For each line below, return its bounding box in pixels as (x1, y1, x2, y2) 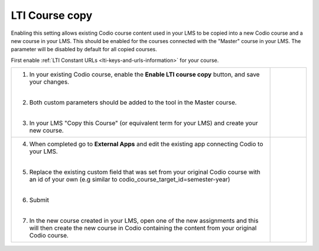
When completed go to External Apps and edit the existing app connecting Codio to (29, 140, 263, 148)
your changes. (29, 78, 70, 86)
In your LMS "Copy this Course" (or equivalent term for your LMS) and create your (29, 119, 258, 127)
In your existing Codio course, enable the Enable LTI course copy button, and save (29, 71, 260, 79)
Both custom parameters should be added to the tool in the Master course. (29, 98, 237, 107)
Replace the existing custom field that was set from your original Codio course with (29, 168, 261, 176)
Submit (29, 196, 50, 204)
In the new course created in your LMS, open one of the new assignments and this (29, 217, 259, 225)
